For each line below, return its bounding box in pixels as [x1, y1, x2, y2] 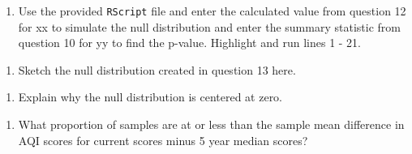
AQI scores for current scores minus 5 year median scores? [18, 131, 308, 148]
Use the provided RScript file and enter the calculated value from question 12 [18, 2, 406, 19]
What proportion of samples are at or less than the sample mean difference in [18, 116, 405, 133]
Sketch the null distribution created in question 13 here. [18, 61, 296, 78]
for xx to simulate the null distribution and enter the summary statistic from [18, 18, 401, 35]
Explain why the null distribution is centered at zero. [18, 88, 283, 105]
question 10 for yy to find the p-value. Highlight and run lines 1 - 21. [18, 34, 362, 51]
